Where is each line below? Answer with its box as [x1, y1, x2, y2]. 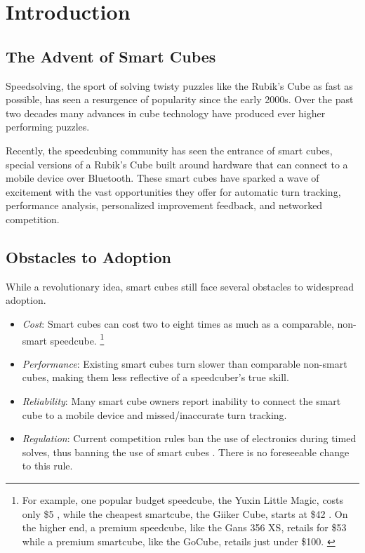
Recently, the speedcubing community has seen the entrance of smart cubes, [6, 142, 333, 157]
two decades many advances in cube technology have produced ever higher [6, 105, 326, 120]
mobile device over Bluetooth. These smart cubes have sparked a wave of [6, 171, 319, 185]
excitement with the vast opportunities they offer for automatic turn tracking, [6, 184, 341, 199]
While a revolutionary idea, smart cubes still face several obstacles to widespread [6, 279, 354, 293]
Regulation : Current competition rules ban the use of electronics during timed [22, 431, 357, 446]
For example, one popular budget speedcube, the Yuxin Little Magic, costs [22, 492, 344, 507]
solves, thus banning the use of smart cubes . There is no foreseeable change [22, 444, 350, 459]
